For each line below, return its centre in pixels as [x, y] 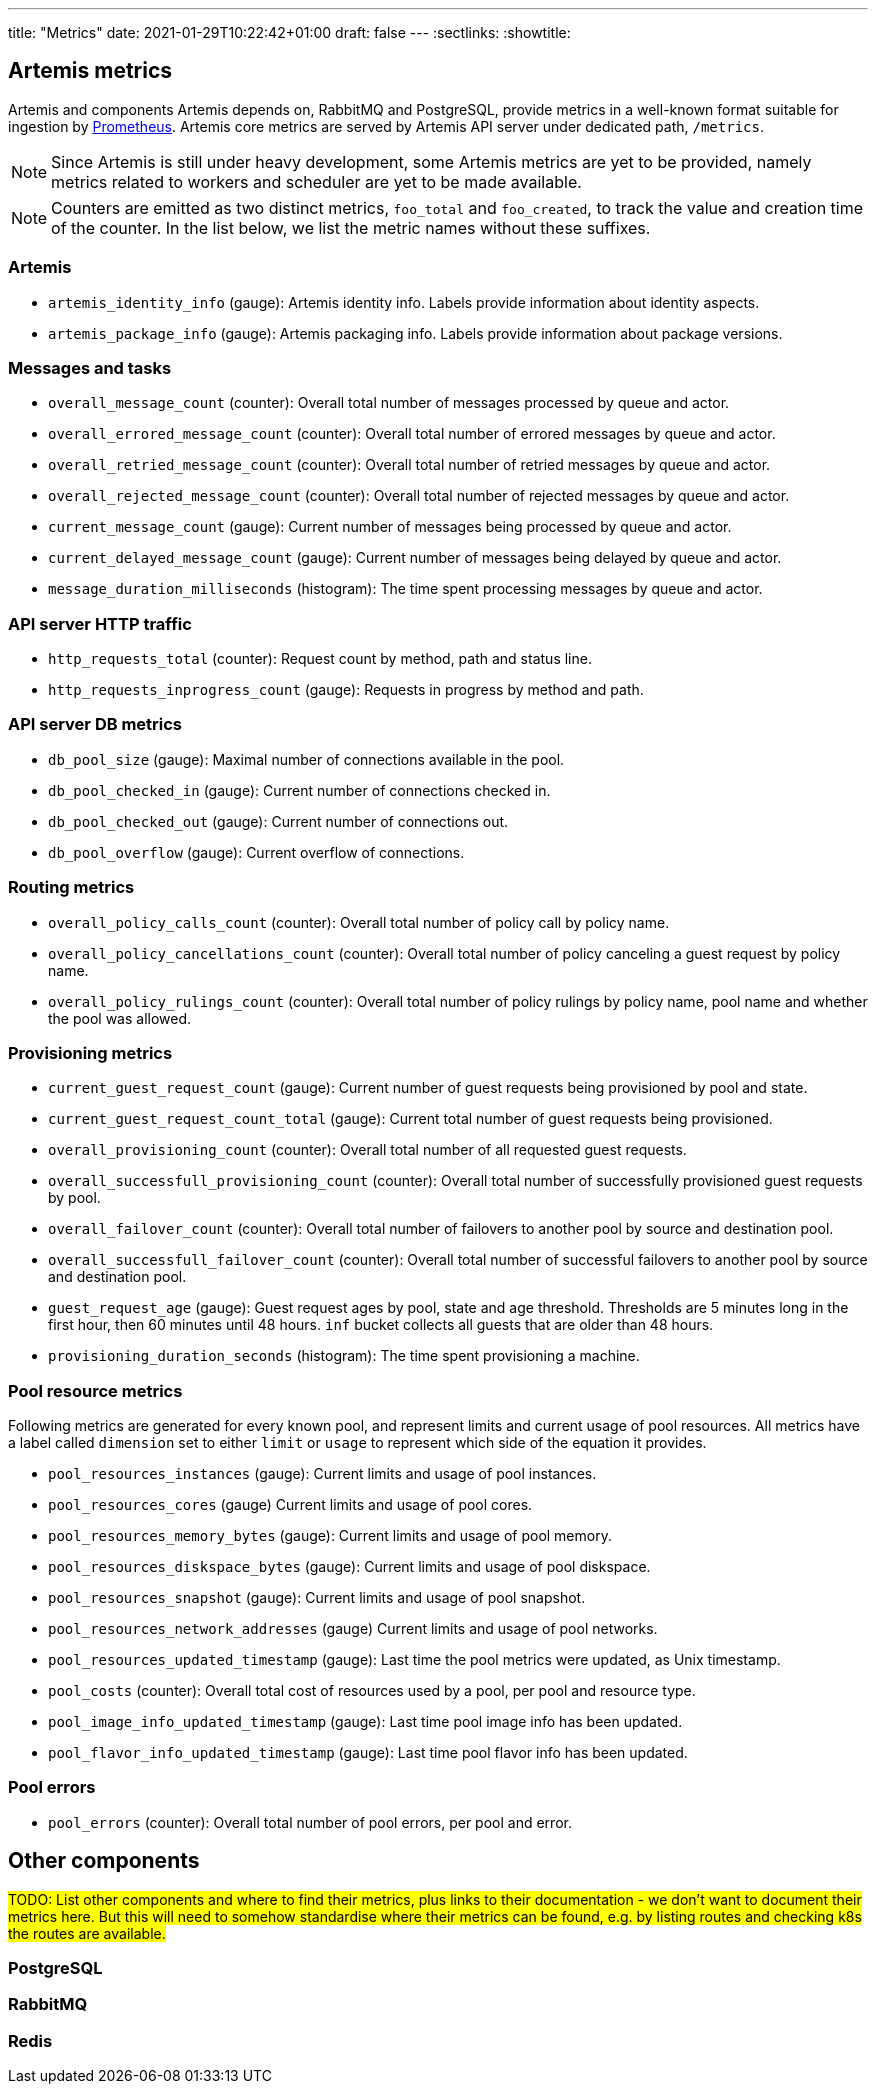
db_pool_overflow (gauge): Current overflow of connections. [256, 852]
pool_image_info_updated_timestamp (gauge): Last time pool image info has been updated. [365, 1722]
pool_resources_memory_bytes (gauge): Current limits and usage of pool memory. [330, 1536]
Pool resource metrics [95, 1390]
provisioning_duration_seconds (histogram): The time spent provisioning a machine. [344, 1356]
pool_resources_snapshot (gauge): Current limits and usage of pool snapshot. [317, 1598]
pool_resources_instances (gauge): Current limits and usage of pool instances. [322, 1474]
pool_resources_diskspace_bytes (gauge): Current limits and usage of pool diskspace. [349, 1567]
